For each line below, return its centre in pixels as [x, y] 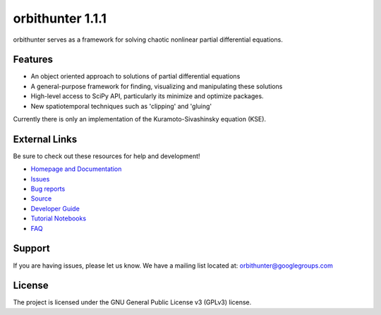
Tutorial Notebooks [59, 218]
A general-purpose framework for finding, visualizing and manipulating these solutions [157, 86]
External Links [45, 139]
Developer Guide [55, 208]
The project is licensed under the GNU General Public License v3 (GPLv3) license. [132, 302]
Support [31, 248]
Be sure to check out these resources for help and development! [107, 156]
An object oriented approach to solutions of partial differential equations [135, 76]
